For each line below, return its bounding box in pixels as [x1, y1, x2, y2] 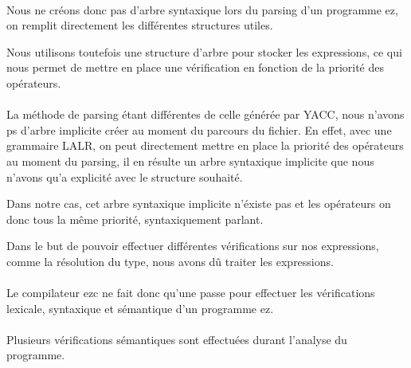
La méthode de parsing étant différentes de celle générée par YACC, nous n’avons [6, 106, 405, 123]
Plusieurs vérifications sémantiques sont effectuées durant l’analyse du [6, 331, 347, 347]
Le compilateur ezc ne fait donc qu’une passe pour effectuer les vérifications [6, 284, 375, 301]
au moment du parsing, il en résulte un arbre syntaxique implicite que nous [6, 152, 374, 169]
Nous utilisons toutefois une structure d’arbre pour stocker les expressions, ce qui [6, 43, 402, 60]
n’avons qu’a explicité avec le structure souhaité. [6, 168, 243, 185]
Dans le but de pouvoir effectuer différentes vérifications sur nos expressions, [6, 237, 379, 254]
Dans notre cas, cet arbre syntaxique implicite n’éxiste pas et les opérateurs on [6, 195, 391, 212]
